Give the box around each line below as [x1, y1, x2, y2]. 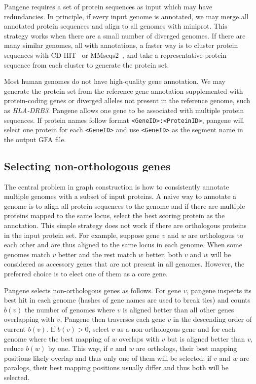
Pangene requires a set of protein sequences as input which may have [4, 1, 213, 11]
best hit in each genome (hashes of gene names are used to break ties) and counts [4, 295, 251, 305]
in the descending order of [173, 314, 252, 324]
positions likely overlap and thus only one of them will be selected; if [4, 352, 212, 363]
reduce [4, 343, 24, 353]
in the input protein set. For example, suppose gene [4, 230, 160, 240]
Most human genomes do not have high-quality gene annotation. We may [4, 76, 225, 86]
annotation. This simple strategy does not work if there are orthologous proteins [4, 220, 247, 230]
